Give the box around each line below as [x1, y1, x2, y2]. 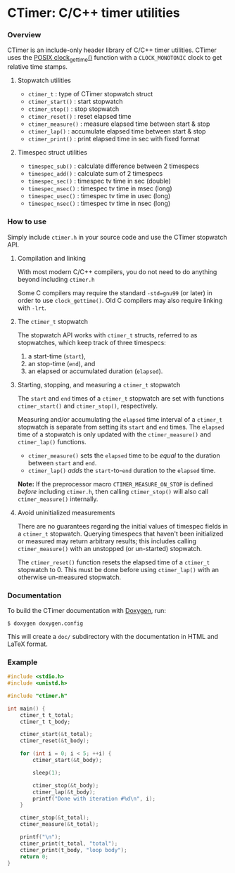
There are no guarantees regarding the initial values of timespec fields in [17, 522, 229, 530]
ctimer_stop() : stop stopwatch [27, 105, 120, 113]
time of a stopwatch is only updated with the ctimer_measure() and [17, 430, 211, 439]
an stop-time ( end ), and [27, 359, 96, 368]
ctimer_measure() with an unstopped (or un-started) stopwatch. [17, 544, 203, 552]
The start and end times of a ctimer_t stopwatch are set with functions [17, 394, 224, 402]
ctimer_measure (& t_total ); [20, 821, 99, 828]
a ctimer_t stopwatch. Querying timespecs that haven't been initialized [17, 529, 224, 538]
